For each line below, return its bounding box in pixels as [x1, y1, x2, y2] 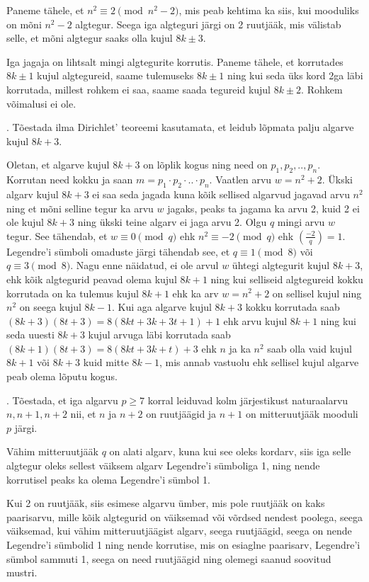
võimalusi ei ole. [6, 96, 76, 110]
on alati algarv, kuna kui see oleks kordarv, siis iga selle [109, 444, 351, 459]
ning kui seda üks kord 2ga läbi [227, 68, 363, 83]
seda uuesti [6, 327, 55, 342]
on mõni [6, 16, 42, 31]
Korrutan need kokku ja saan [6, 172, 133, 187]
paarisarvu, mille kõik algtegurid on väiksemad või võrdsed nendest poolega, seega [6, 509, 363, 524]
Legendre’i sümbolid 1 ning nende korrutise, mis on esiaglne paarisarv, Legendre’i [6, 537, 361, 552]
